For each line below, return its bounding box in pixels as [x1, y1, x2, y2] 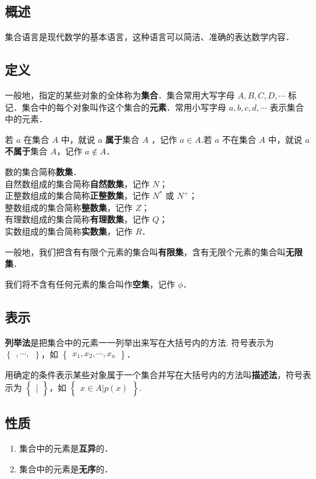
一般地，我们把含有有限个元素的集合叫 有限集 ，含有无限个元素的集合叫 [5, 245, 286, 258]
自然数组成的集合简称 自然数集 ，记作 [5, 177, 149, 190]
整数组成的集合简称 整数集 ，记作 [5, 201, 132, 213]
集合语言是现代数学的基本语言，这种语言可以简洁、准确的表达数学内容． [5, 30, 294, 43]
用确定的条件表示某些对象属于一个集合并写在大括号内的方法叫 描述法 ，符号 [5, 368, 303, 381]
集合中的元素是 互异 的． [19, 441, 113, 454]
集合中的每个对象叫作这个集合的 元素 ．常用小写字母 [21, 100, 226, 113]
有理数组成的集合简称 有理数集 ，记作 [5, 213, 149, 226]
